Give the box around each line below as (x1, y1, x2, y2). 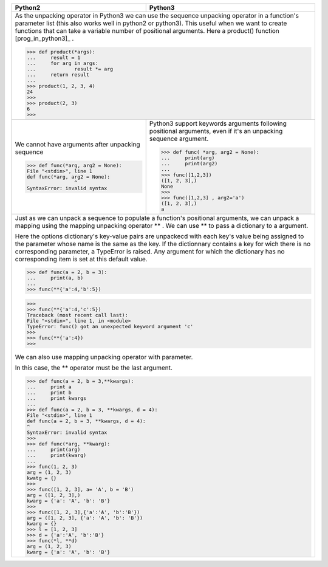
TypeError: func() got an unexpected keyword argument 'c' (26, 323, 194, 330)
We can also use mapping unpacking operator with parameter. (15, 353, 193, 362)
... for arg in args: (26, 60, 98, 66)
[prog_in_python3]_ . (15, 34, 74, 43)
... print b (26, 390, 72, 396)
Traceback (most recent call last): (26, 312, 128, 318)
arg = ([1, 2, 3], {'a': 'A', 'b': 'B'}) (26, 515, 143, 521)
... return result (26, 71, 89, 78)
